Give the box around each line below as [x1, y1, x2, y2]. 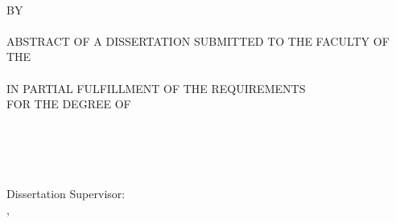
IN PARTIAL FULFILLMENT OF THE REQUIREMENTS [6, 79, 306, 96]
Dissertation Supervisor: [6, 185, 126, 202]
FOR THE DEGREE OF [6, 95, 131, 112]
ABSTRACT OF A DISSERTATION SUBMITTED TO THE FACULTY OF [6, 32, 390, 49]
